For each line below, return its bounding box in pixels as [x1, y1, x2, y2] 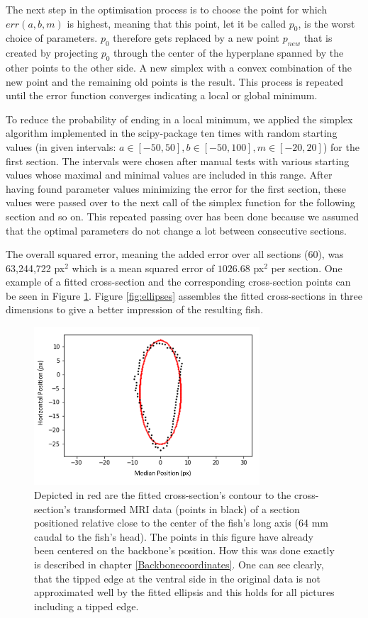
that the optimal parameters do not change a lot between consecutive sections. [6, 223, 347, 237]
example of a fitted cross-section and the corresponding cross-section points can [6, 274, 351, 289]
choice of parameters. [6, 30, 98, 45]
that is [303, 30, 333, 45]
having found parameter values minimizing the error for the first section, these [6, 181, 347, 196]
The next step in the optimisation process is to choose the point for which [6, 2, 328, 16]
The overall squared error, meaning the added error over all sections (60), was [6, 247, 344, 262]
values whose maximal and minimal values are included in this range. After [6, 167, 333, 182]
